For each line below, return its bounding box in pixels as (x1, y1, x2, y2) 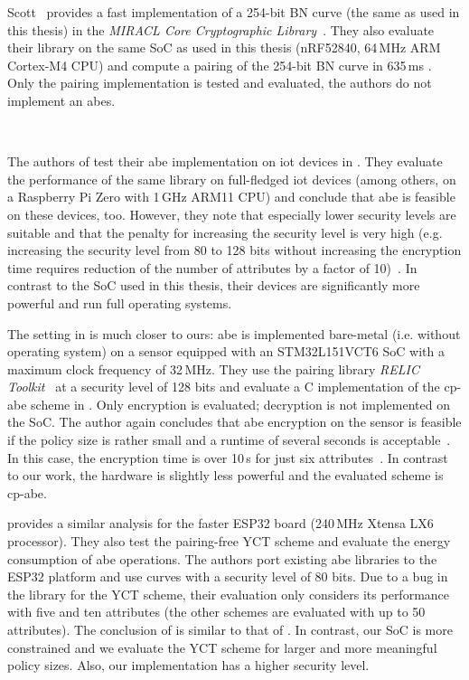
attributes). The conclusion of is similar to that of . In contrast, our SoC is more (7, 620, 453, 638)
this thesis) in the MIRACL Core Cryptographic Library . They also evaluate (7, 20, 435, 39)
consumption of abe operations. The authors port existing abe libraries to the (7, 549, 437, 568)
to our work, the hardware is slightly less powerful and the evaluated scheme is (7, 466, 444, 485)
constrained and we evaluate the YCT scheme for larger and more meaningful (7, 637, 437, 656)
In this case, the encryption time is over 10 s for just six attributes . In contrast (7, 448, 448, 467)
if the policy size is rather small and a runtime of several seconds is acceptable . (7, 430, 451, 449)
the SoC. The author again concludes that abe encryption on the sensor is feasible (7, 412, 462, 431)
